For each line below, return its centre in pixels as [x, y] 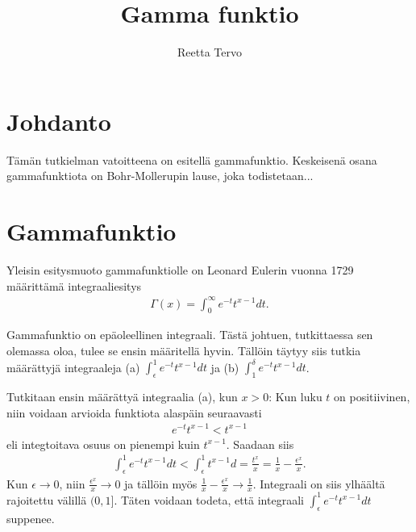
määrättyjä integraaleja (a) [73, 367]
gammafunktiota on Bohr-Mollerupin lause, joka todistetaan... [160, 176]
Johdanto [59, 121]
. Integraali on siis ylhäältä [319, 483]
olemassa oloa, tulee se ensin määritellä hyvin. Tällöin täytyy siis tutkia [184, 351]
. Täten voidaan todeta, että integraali [209, 499]
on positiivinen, [372, 396]
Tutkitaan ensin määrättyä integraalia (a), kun [122, 396]
